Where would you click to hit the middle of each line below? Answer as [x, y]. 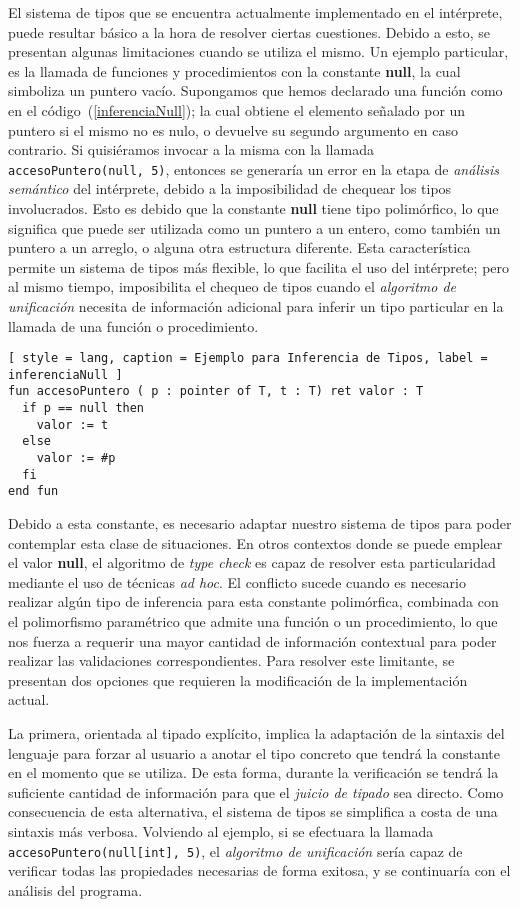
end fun [33, 491]
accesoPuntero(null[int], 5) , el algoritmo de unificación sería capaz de [235, 850]
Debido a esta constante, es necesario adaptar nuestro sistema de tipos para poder [260, 523]
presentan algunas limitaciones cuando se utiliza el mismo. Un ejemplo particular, [258, 51]
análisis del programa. [75, 889]
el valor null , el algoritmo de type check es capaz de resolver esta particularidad [252, 562]
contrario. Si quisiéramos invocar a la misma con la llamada [191, 149]
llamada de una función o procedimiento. [133, 325]
